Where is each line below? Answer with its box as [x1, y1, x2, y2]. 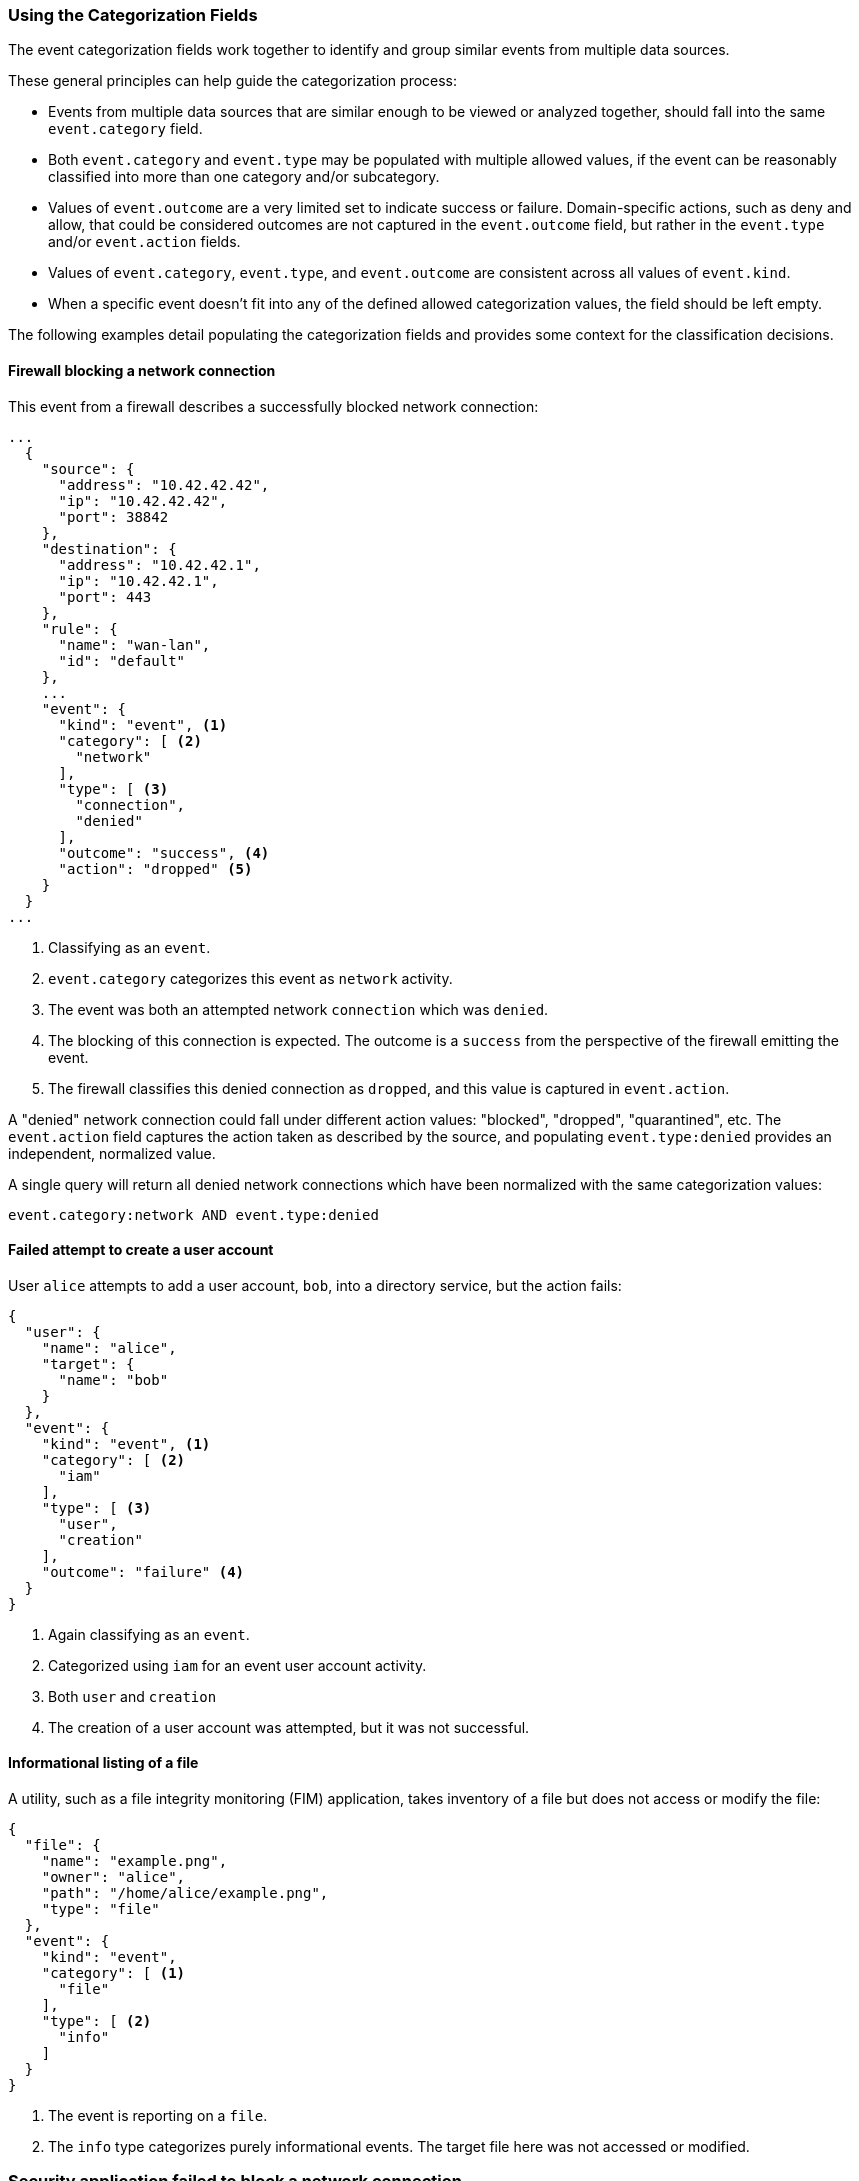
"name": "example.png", [41, 1853, 228, 1870]
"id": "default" [58, 652, 186, 669]
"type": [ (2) [41, 2013, 152, 2030]
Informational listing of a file [8, 1754, 199, 1772]
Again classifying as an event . [48, 1625, 250, 1643]
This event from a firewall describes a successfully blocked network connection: [8, 397, 539, 415]
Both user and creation [48, 1687, 217, 1705]
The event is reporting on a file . [48, 2107, 268, 2125]
